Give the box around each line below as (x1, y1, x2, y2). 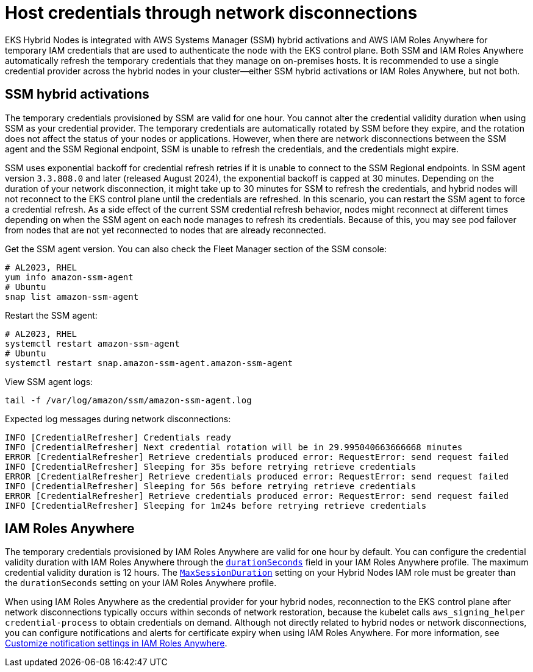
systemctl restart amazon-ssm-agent (5, 338, 180, 348)
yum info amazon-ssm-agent (5, 272, 134, 282)
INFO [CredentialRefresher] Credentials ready (5, 432, 231, 442)
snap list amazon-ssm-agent (5, 291, 139, 302)
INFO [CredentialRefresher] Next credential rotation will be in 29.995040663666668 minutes (5, 442, 463, 452)
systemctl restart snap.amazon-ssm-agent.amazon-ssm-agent (5, 358, 293, 368)
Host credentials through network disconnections (5, 2, 418, 23)
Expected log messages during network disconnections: (5, 413, 231, 424)
